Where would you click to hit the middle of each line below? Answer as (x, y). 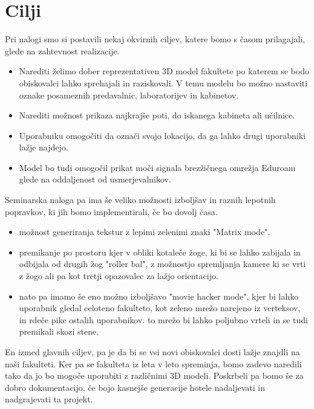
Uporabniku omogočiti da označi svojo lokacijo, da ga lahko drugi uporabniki (162, 135)
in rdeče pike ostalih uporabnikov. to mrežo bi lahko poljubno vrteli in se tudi (163, 319)
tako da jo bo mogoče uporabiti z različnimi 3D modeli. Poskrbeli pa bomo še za (154, 375)
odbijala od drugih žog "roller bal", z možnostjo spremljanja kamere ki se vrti (162, 264)
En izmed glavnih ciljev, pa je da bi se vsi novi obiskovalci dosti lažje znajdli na (152, 352)
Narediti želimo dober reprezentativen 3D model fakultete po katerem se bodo (164, 71)
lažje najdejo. (44, 147)
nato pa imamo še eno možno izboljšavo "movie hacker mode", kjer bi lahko (159, 296)
